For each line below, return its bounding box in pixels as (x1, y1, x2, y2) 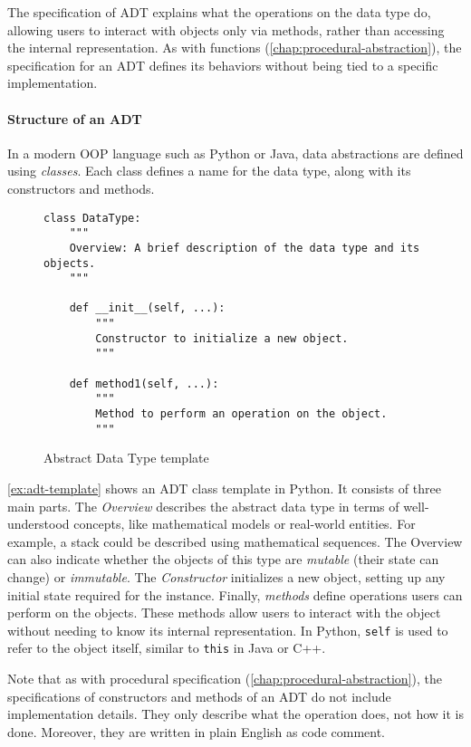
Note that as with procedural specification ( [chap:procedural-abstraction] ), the (7, 669, 442, 688)
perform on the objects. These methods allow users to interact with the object (7, 603, 441, 622)
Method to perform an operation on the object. (95, 407, 388, 421)
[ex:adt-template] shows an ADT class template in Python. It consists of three (7, 478, 441, 497)
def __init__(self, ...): (69, 302, 226, 315)
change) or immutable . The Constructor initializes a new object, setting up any (7, 567, 446, 586)
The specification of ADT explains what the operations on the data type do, (7, 3, 431, 21)
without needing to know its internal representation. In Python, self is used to (7, 620, 448, 639)
